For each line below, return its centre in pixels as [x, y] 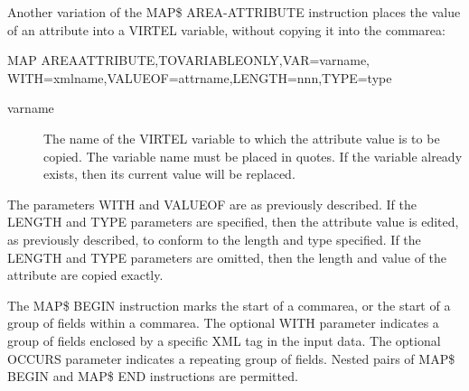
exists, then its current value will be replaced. [169, 174]
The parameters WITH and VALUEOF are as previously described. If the [212, 204]
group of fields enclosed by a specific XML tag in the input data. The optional [224, 340]
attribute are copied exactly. [85, 275]
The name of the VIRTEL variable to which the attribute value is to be [242, 138]
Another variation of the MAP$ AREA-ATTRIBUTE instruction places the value [234, 12]
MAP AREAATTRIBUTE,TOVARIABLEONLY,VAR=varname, [189, 60]
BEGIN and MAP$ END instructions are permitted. [153, 376]
